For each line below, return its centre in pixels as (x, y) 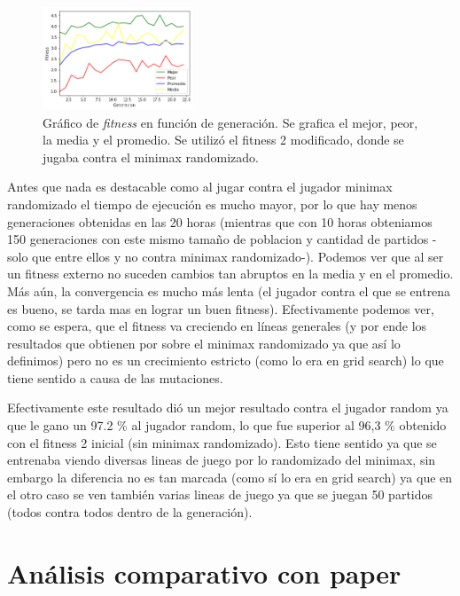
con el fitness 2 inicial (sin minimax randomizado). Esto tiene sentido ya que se (222, 442)
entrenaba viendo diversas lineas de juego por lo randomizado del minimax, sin (222, 460)
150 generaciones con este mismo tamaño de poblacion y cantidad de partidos (218, 239)
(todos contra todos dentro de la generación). (130, 512)
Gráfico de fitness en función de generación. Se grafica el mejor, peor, (230, 122)
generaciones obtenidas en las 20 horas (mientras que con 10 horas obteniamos (220, 221)
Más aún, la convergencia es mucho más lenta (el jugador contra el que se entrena (229, 290)
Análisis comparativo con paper (204, 572)
